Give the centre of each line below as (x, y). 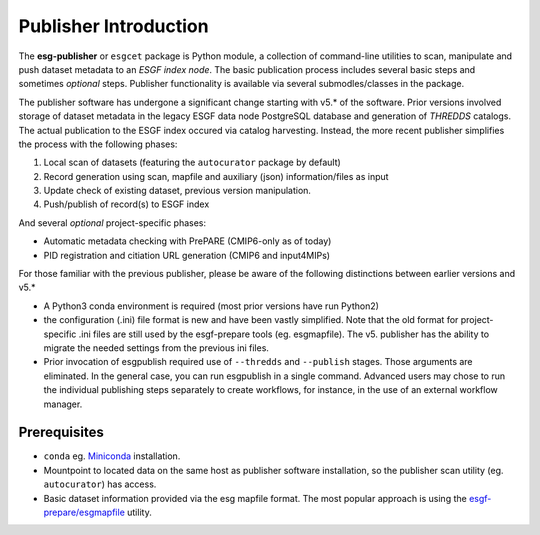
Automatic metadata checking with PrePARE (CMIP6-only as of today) (187, 241)
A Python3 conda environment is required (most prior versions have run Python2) (211, 306)
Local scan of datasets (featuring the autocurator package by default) (192, 162)
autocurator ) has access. (100, 484)
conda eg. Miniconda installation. (112, 456)
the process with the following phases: (98, 144)
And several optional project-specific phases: (112, 222)
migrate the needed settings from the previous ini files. (156, 347)
